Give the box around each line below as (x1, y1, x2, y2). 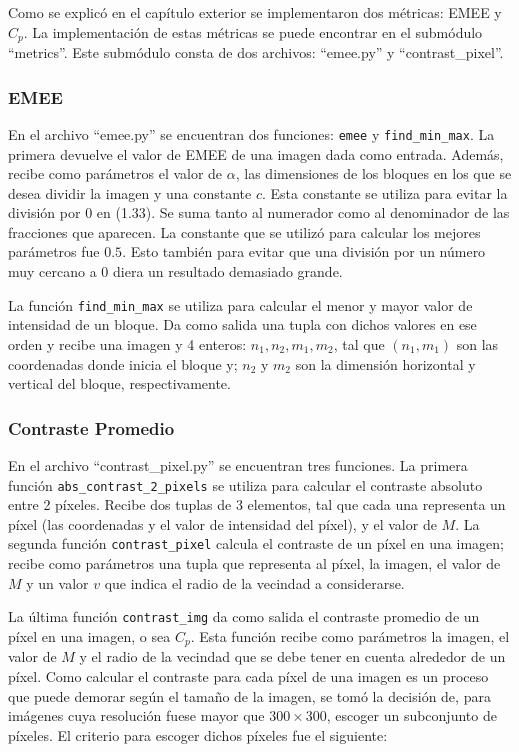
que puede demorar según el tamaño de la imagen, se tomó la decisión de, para (8, 685, 491, 706)
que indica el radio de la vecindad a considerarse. (104, 572, 405, 593)
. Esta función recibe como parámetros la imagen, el (190, 625, 510, 646)
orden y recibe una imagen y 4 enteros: (8, 333, 247, 354)
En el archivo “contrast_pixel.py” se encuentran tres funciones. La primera (8, 454, 468, 475)
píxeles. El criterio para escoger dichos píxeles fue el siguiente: (8, 724, 388, 745)
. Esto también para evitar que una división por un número (122, 241, 486, 262)
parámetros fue (8, 241, 100, 262)
